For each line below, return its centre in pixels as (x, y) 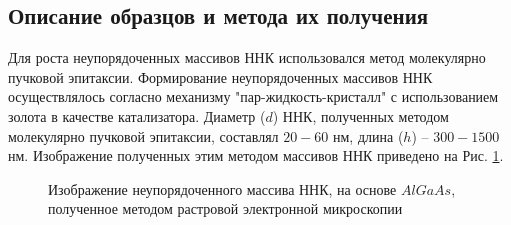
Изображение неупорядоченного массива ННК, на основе (222, 188)
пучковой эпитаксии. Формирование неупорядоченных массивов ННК (220, 76)
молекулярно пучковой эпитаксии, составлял (143, 135)
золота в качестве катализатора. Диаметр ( (137, 115)
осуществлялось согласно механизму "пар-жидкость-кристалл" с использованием (253, 96)
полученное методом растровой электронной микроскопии (225, 208)
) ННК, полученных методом (360, 115)
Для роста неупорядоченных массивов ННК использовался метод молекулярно (247, 57)
